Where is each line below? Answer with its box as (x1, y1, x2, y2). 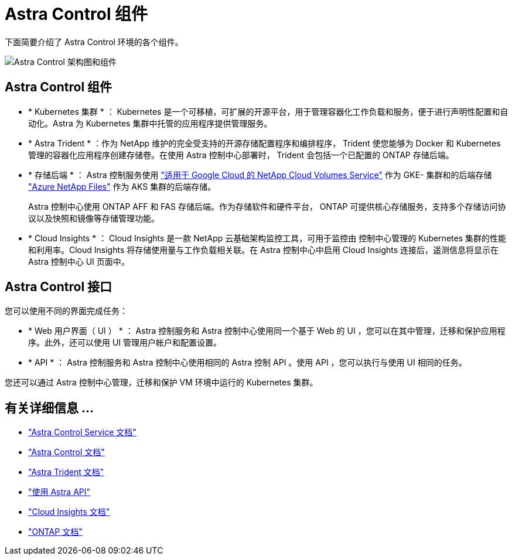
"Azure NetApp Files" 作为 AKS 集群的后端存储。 (28, 181, 216, 192)
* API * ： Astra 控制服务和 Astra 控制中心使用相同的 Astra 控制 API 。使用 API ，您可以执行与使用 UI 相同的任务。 (28, 357, 467, 368)
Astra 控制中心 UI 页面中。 (28, 256, 129, 267)
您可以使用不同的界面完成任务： (5, 306, 128, 316)
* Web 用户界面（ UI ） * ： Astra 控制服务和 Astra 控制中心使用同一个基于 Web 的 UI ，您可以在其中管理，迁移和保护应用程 (28, 326, 506, 336)
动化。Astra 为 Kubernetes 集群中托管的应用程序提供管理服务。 (28, 118, 272, 128)
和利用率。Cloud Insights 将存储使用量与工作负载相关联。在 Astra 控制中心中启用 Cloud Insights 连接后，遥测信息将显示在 (28, 244, 499, 255)
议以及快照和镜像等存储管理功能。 (28, 213, 159, 223)
